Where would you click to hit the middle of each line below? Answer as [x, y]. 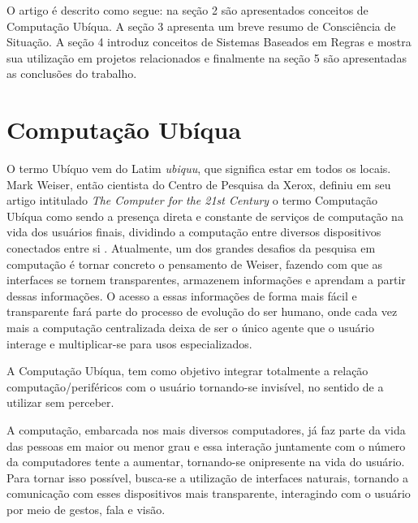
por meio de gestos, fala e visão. [86, 509]
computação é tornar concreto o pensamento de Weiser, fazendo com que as [195, 264]
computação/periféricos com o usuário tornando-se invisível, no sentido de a [195, 386]
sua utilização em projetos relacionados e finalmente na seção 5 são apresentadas [207, 57]
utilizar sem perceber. [60, 402]
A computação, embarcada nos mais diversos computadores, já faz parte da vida [206, 430]
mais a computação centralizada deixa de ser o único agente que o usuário [190, 328]
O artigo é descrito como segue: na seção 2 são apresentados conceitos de [187, 10]
